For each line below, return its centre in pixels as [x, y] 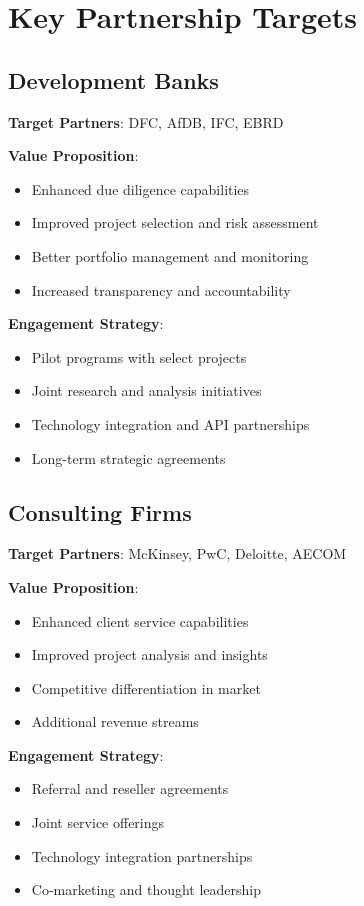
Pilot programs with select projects [139, 356]
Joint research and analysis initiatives [146, 390]
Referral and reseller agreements [130, 788]
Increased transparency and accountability [161, 289]
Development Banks [113, 79]
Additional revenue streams [115, 721]
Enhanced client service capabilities [140, 620]
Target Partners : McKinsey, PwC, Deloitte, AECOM [177, 553]
